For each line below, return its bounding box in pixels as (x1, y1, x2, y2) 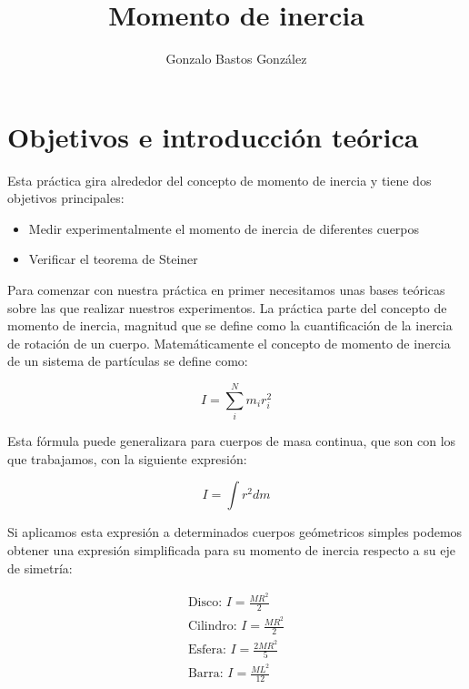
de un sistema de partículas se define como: (7, 351, 248, 370)
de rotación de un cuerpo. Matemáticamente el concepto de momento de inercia (7, 333, 451, 352)
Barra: (187, 667, 224, 681)
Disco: (187, 596, 223, 610)
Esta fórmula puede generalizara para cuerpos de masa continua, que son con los (7, 431, 456, 451)
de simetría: (7, 558, 73, 577)
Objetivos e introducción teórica (7, 117, 419, 155)
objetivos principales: (7, 188, 125, 208)
